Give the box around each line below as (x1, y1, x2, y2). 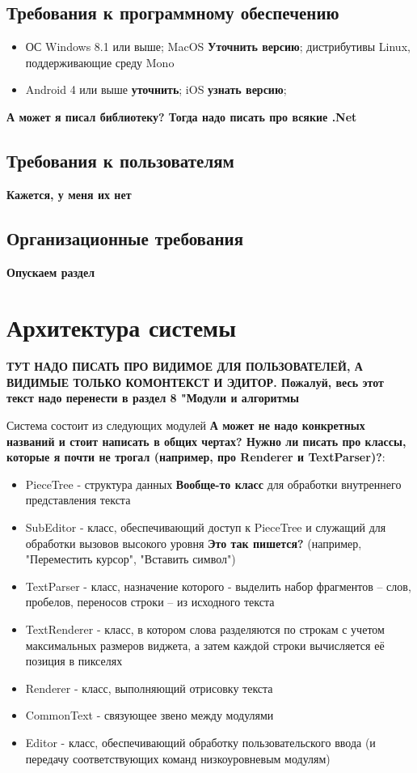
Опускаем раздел (6, 263, 95, 280)
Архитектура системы (6, 311, 237, 344)
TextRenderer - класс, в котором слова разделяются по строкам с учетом (25, 621, 385, 638)
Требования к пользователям (6, 147, 234, 172)
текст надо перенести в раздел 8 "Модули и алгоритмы (6, 389, 300, 406)
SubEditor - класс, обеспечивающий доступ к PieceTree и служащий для (25, 519, 386, 536)
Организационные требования (6, 225, 244, 250)
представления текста (25, 491, 131, 508)
